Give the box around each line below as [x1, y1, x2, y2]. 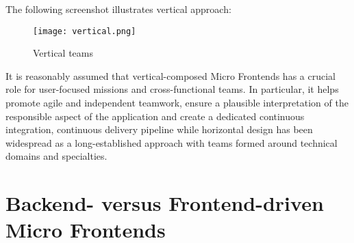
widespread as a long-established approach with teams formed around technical [5, 135, 338, 149]
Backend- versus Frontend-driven [5, 189, 324, 217]
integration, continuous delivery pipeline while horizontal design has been [5, 122, 313, 137]
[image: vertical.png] [33, 26, 136, 36]
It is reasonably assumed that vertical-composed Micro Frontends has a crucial [5, 68, 336, 83]
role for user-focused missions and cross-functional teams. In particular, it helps [5, 82, 339, 96]
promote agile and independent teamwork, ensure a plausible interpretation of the [5, 96, 349, 110]
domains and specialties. [5, 149, 108, 163]
